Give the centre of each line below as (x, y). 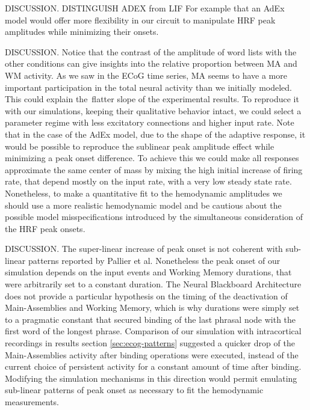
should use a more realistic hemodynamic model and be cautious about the (143, 205)
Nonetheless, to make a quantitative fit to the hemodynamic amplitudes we (144, 193)
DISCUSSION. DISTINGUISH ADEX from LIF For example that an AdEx (145, 8)
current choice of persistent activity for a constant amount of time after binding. (153, 366)
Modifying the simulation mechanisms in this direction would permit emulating (151, 378)
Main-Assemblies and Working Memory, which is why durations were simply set (152, 307)
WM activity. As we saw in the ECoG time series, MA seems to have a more (146, 75)
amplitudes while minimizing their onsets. (82, 32)
